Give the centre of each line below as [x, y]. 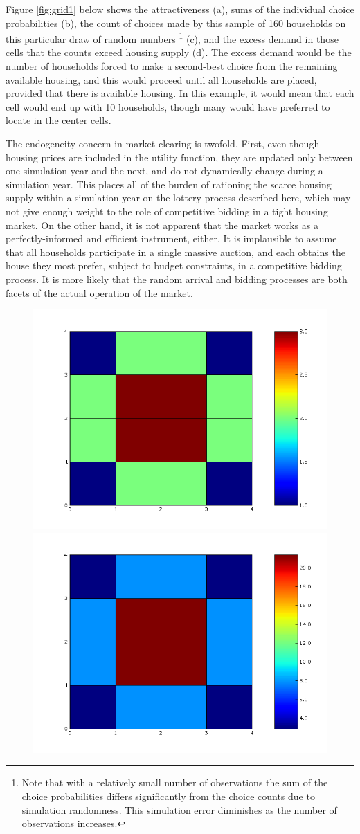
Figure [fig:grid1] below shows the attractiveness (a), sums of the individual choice [180, 9]
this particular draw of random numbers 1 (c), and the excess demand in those [172, 38]
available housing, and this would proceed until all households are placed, [161, 79]
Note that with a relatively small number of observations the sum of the [175, 782]
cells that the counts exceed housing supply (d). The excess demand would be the [179, 52]
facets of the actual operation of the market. [99, 292]
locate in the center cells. [58, 120]
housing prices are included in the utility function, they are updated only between [179, 157]
